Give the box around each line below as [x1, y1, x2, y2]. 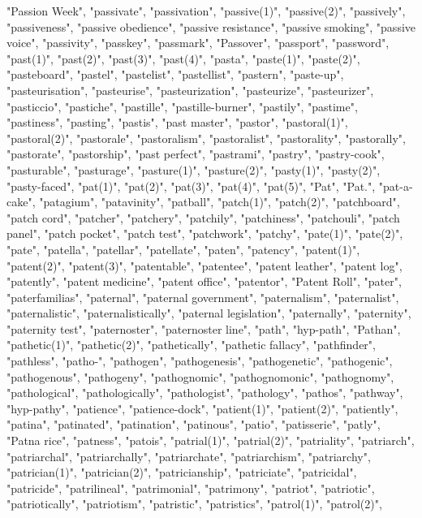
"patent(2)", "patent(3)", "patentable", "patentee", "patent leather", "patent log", [6, 257, 403, 274]
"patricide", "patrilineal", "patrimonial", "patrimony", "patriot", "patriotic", [6, 479, 375, 496]
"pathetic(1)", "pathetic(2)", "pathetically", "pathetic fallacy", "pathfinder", [6, 336, 376, 353]
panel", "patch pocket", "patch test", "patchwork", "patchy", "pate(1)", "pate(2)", [6, 225, 403, 242]
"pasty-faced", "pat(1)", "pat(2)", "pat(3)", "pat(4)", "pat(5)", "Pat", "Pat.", [6, 177, 376, 194]
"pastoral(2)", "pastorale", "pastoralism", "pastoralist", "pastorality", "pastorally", [6, 129, 406, 146]
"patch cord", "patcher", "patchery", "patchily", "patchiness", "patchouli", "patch [6, 209, 400, 226]
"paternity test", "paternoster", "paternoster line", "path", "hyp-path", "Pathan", [6, 320, 401, 337]
